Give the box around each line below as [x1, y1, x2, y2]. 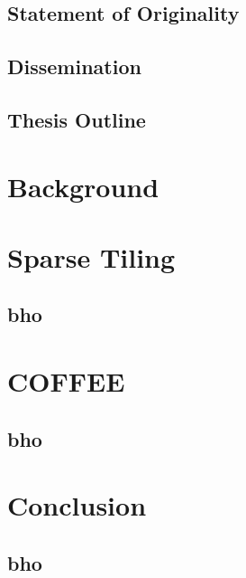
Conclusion [7, 487, 147, 524]
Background [7, 167, 159, 204]
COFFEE [7, 363, 125, 400]
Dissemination [7, 52, 141, 81]
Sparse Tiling [7, 238, 176, 275]
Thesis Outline [7, 105, 146, 133]
